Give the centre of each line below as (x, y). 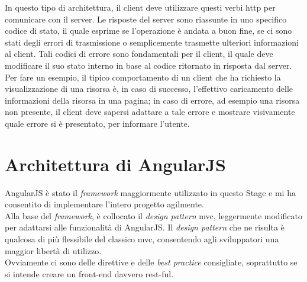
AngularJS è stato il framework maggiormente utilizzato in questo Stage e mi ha (150, 192)
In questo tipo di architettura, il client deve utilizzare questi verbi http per (140, 7)
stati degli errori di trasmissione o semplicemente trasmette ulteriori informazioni (152, 42)
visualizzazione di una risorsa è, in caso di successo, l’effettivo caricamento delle (149, 89)
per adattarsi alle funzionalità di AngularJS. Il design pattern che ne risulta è (145, 227)
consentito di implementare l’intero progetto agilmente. (104, 204)
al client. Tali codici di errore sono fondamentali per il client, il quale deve (139, 54)
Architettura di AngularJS (115, 164)
